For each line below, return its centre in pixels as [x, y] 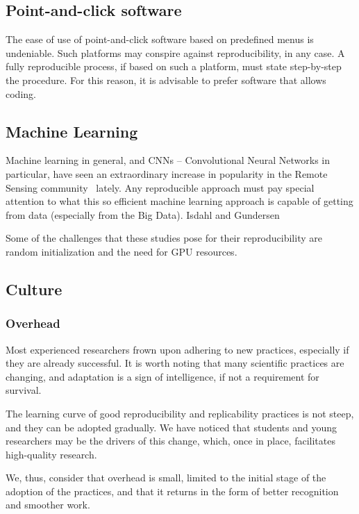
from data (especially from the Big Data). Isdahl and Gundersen [143, 214]
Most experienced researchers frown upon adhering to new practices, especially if [177, 349]
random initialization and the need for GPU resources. [122, 251]
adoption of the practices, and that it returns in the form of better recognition [172, 491]
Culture [34, 289]
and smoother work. [48, 505]
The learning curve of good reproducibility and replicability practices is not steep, [180, 413]
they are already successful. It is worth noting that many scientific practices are [175, 363]
